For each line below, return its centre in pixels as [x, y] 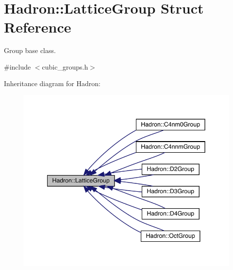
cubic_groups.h [65, 66]
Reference [38, 27]
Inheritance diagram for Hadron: [52, 83]
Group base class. [30, 50]
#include [17, 66]
